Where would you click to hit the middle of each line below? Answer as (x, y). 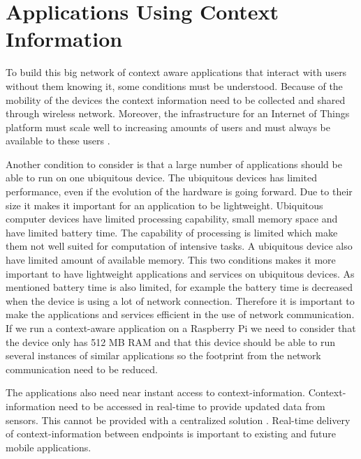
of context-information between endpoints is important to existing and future (171, 434)
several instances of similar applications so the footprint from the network (163, 355)
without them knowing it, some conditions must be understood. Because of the (174, 85)
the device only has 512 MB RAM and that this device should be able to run (170, 341)
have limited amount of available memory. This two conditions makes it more (171, 260)
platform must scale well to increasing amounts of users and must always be (168, 127)
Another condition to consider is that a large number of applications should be (174, 164)
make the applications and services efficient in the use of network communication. (180, 314)
